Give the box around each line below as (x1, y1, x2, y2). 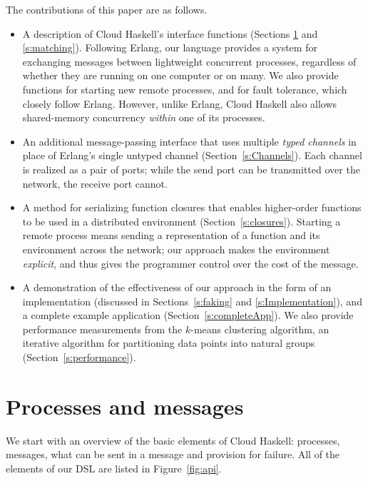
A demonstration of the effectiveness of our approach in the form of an (22, 280, 332, 295)
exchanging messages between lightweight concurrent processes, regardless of (22, 54, 357, 69)
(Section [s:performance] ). (22, 350, 136, 365)
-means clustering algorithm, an (190, 321, 329, 336)
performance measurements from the (22, 321, 183, 336)
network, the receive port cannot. (22, 176, 168, 191)
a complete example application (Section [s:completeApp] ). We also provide (22, 308, 354, 323)
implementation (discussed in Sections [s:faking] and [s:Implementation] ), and (22, 293, 362, 308)
